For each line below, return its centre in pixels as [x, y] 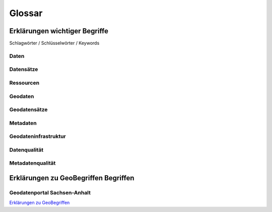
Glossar [26, 13]
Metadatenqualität [32, 163]
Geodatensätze [28, 110]
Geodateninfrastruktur [38, 136]
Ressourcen [24, 83]
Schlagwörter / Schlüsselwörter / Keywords [54, 43]
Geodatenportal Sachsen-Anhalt [50, 192]
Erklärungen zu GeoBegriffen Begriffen [72, 178]
